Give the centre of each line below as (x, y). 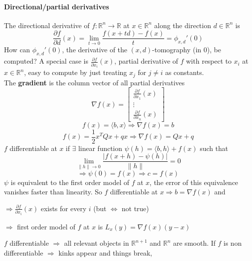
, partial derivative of (146, 61)
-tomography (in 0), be (187, 50)
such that (214, 148)
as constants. (184, 72)
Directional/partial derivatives (57, 6)
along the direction (182, 25)
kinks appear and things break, (105, 252)
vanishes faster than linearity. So (53, 192)
